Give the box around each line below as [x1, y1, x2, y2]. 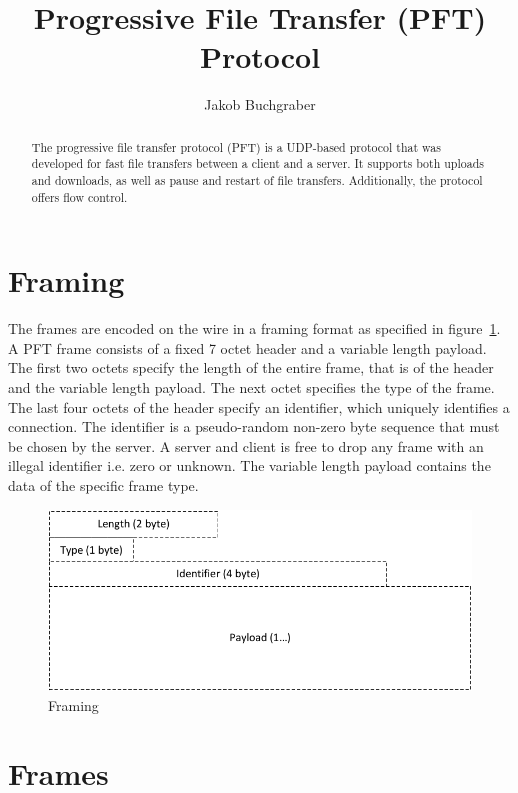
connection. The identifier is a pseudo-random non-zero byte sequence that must [8, 416, 500, 437]
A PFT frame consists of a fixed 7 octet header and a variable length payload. [8, 337, 487, 358]
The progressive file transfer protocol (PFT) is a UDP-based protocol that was [31, 138, 441, 155]
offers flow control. [31, 188, 128, 205]
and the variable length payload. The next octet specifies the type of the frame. [8, 377, 495, 398]
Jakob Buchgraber [204, 94, 316, 115]
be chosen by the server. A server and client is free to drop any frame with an [8, 435, 484, 456]
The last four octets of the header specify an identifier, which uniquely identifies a [8, 396, 510, 417]
